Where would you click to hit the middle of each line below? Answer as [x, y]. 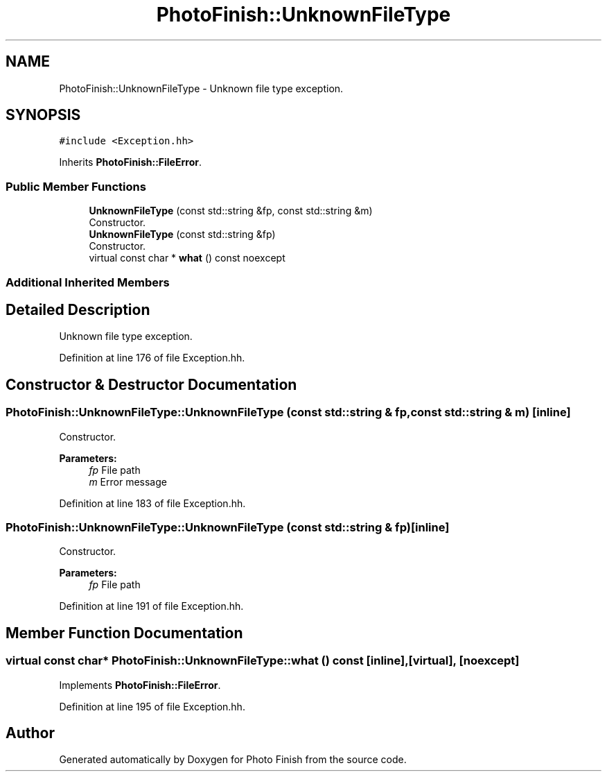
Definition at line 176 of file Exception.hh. [152, 358]
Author [30, 733]
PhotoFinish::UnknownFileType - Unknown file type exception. [201, 88]
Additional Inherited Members [88, 282]
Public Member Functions [76, 186]
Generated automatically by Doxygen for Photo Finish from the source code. [233, 760]
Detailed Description [78, 309]
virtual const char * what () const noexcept [187, 258]
